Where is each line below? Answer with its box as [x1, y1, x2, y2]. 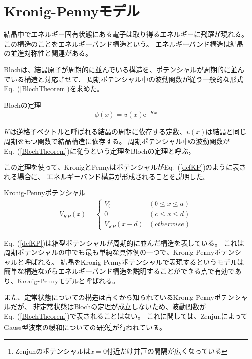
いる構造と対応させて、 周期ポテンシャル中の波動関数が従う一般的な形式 [10, 74, 243, 84]
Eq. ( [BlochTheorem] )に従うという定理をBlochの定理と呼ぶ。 [4, 145, 195, 156]
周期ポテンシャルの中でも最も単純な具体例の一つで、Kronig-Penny [4, 247, 215, 257]
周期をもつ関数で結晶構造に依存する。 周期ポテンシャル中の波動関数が [4, 136, 230, 146]
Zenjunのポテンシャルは [15, 345, 91, 356]
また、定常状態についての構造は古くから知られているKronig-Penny [4, 292, 214, 302]
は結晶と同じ [205, 126, 247, 137]
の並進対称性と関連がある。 [4, 48, 92, 58]
